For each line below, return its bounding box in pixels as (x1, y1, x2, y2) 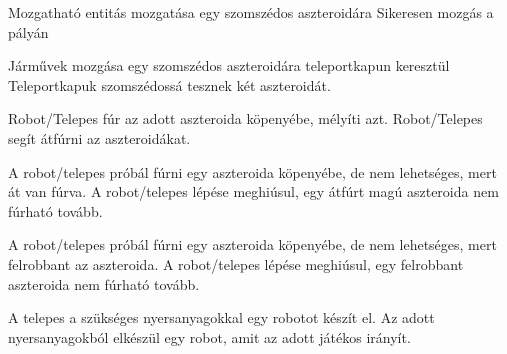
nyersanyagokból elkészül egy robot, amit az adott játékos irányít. (8, 326, 411, 347)
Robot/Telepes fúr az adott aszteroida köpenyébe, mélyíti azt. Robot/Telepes (8, 108, 483, 129)
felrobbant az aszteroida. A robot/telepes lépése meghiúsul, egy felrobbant (8, 253, 464, 274)
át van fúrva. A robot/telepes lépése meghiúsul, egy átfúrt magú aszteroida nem (8, 181, 499, 202)
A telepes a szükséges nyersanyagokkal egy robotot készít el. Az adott (8, 307, 435, 328)
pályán (8, 21, 49, 42)
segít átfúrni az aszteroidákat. (8, 127, 191, 148)
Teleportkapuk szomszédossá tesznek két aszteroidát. (8, 74, 331, 95)
